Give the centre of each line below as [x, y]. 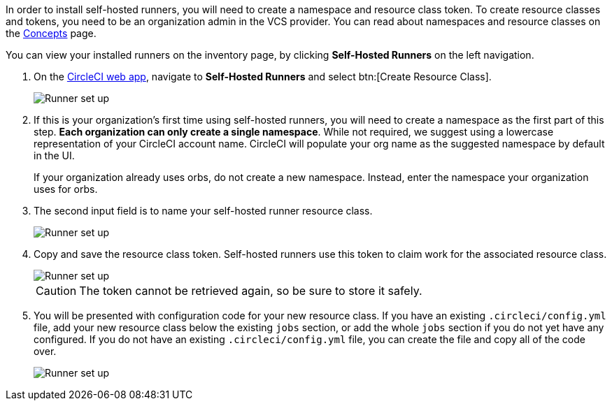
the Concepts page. [51, 33]
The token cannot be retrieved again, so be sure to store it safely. [251, 291]
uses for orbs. [66, 189]
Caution [56, 291]
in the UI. [54, 155]
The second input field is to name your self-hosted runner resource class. [203, 211]
